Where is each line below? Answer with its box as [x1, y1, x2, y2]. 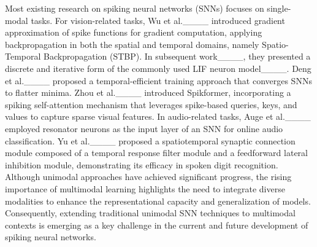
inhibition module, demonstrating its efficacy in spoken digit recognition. [5, 158, 278, 171]
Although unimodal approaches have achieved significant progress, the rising [5, 170, 292, 183]
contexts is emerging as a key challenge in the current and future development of [5, 218, 308, 231]
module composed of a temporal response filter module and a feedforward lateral [5, 146, 308, 159]
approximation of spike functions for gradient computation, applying [5, 26, 262, 39]
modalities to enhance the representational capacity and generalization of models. [5, 194, 311, 207]
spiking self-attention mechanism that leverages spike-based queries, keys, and [5, 98, 297, 111]
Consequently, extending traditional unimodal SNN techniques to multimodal [5, 206, 296, 219]
